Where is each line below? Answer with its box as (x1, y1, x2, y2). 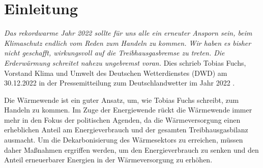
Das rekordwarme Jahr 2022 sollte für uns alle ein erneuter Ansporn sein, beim (4, 27, 252, 38)
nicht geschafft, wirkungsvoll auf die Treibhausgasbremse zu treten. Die (4, 47, 225, 58)
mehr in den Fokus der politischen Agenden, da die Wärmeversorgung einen (4, 114, 241, 125)
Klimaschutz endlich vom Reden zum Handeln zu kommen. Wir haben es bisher (4, 37, 251, 48)
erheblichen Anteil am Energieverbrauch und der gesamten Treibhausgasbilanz (4, 124, 248, 135)
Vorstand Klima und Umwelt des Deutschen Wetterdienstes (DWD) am (4, 67, 227, 78)
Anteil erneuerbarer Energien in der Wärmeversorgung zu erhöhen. (4, 154, 213, 165)
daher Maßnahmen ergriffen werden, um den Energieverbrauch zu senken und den (4, 144, 259, 155)
